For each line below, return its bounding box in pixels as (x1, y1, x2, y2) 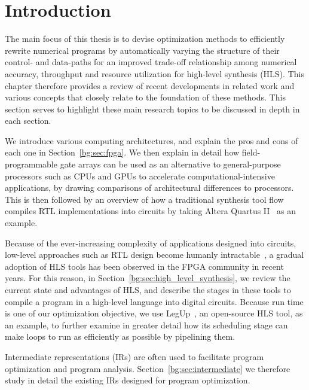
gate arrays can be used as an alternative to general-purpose (60, 158, 281, 170)
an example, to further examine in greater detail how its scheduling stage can (5, 318, 288, 331)
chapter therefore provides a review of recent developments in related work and (5, 79, 295, 92)
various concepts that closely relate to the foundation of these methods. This (5, 91, 286, 103)
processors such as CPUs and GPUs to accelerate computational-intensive (5, 169, 275, 182)
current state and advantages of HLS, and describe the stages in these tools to (5, 284, 291, 295)
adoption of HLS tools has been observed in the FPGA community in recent (5, 260, 284, 272)
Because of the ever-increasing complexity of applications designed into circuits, (5, 236, 296, 249)
